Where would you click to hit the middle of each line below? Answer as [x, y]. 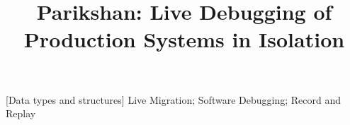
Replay [21, 113]
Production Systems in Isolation [184, 39]
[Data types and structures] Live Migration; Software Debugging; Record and [173, 99]
